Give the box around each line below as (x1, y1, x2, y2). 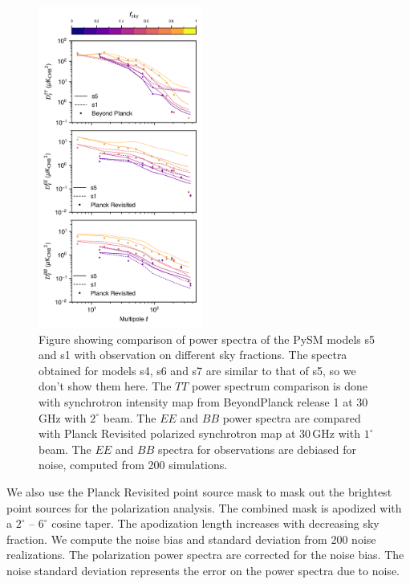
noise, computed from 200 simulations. (39, 456, 228, 473)
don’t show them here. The (39, 378, 172, 394)
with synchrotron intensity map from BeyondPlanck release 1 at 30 (39, 393, 368, 410)
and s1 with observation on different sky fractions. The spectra (39, 346, 347, 363)
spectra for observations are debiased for (157, 440, 356, 457)
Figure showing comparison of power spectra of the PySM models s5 (39, 330, 375, 347)
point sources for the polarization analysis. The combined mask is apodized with (6, 499, 402, 516)
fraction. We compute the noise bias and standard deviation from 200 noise (6, 530, 376, 547)
